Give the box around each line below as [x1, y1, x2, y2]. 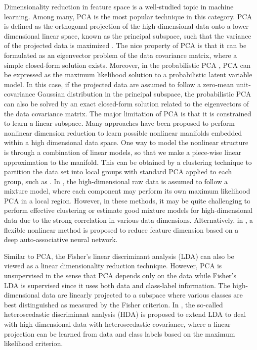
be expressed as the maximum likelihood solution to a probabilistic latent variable [4, 69, 253, 80]
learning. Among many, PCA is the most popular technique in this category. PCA [4, 11, 253, 21]
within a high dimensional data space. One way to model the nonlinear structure [4, 137, 249, 148]
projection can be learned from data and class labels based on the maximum [4, 328, 235, 339]
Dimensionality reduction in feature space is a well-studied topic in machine [4, 1, 234, 11]
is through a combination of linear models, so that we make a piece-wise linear [4, 147, 242, 157]
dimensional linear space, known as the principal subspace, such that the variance [4, 30, 251, 41]
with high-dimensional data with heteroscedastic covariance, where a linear [4, 319, 231, 329]
